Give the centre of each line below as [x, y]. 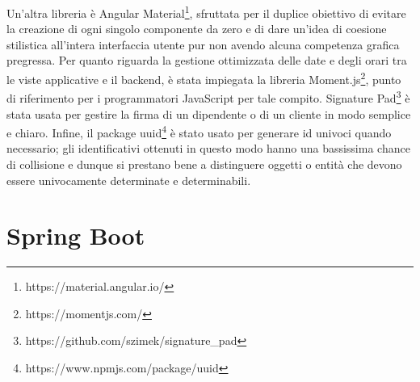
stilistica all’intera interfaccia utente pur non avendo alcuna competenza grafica [203, 44]
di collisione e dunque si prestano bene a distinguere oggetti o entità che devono [204, 164]
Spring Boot [76, 235]
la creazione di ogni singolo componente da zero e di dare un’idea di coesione [197, 29]
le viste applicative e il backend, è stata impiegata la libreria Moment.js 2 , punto [204, 78]
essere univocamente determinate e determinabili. [129, 180]
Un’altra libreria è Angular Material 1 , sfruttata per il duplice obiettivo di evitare [206, 12]
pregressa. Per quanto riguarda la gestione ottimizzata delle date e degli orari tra [207, 60]
